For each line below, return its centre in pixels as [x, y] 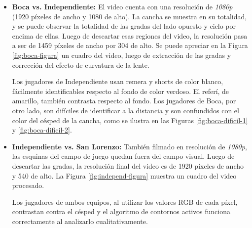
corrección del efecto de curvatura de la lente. [81, 65]
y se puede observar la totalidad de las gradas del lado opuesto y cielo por [124, 26]
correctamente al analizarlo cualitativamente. [80, 221]
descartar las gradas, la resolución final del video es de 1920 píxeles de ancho [128, 165]
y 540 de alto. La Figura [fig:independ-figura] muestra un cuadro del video [124, 175]
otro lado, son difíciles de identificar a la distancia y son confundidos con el [126, 110]
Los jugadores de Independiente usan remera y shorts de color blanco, [118, 81]
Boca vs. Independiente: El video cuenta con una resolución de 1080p [122, 6]
